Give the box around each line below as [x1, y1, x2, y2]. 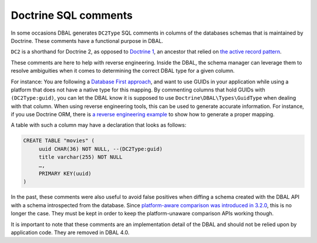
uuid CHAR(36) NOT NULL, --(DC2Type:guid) [38, 146, 163, 152]
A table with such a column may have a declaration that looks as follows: [11, 122, 187, 129]
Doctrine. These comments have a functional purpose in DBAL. [11, 37, 164, 44]
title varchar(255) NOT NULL [38, 154, 123, 161]
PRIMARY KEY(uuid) [38, 170, 92, 177]
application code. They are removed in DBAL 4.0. [11, 229, 130, 236]
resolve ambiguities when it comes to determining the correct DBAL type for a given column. [11, 67, 235, 75]
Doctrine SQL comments [11, 9, 133, 22]
